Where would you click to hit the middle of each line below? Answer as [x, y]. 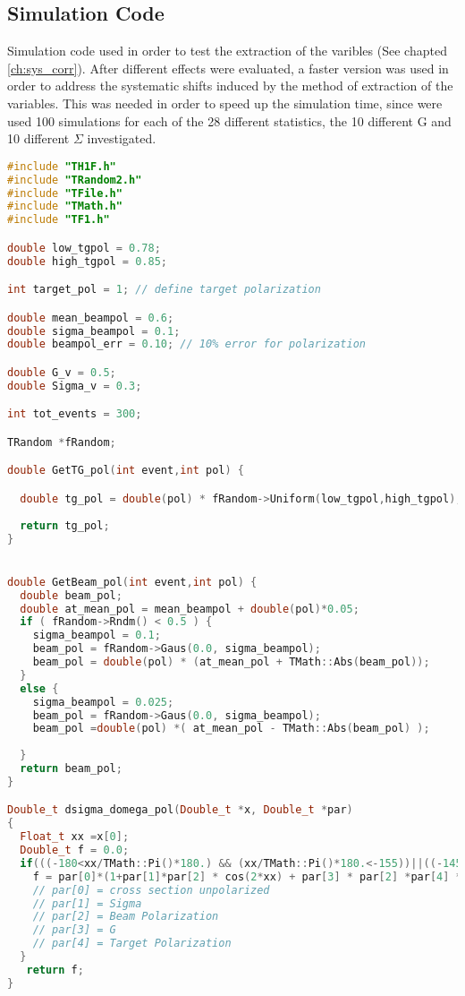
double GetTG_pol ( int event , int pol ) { [126, 471]
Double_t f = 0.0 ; [75, 850]
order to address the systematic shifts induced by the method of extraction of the [230, 86]
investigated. [122, 138]
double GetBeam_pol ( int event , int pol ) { [132, 582]
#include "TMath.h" [65, 206]
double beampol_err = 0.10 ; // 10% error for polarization [186, 344]
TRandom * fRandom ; [62, 442]
